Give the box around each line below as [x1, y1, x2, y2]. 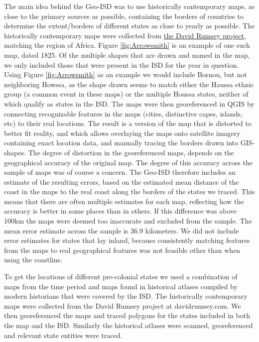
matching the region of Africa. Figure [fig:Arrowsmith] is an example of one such [4, 40, 250, 50]
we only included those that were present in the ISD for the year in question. [4, 59, 239, 70]
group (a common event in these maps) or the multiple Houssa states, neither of [4, 89, 249, 99]
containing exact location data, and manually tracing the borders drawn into [4, 137, 239, 148]
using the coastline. [4, 254, 63, 265]
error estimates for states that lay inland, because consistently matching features [4, 235, 250, 245]
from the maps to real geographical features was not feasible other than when [4, 244, 241, 255]
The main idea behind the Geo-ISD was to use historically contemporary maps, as [4, 1, 255, 11]
